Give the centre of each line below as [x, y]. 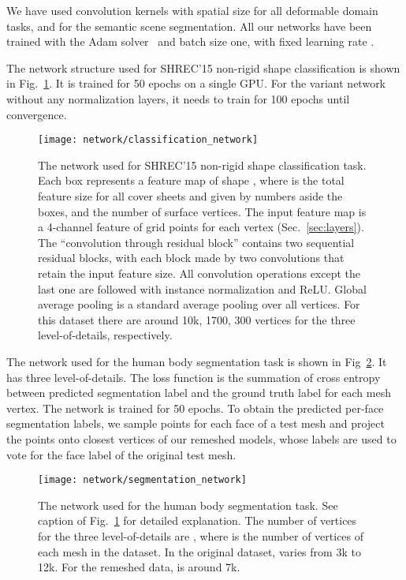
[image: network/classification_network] [148, 140]
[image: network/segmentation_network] [142, 480]
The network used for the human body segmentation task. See [188, 505]
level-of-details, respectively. [105, 335]
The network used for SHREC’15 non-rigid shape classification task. [202, 165]
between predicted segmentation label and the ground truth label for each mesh [199, 393]
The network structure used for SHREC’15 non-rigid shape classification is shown [203, 67]
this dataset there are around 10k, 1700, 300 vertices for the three [197, 319]
